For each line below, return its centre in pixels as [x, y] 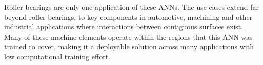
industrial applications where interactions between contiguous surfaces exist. [124, 27]
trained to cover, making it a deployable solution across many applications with [129, 46]
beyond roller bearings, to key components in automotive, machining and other [128, 17]
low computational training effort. [57, 56]
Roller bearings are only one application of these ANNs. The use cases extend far [131, 7]
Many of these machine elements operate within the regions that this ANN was [128, 36]
